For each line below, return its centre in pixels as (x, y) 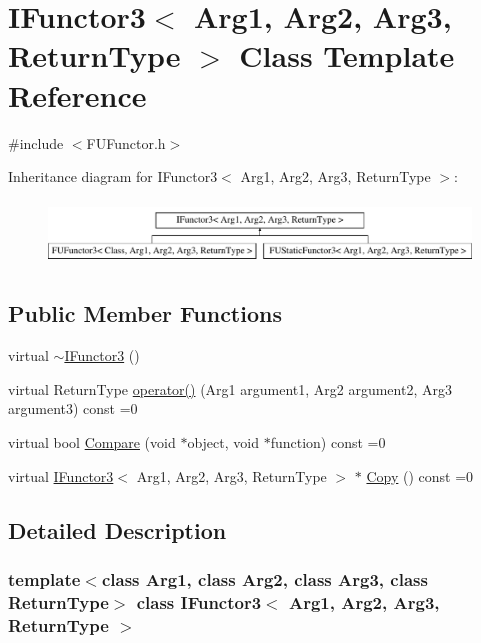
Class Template (347, 55)
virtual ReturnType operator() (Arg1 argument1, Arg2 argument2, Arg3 (230, 388)
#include (36, 142)
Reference (77, 94)
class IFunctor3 (199, 601)
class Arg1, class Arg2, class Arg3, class (264, 578)
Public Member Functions (145, 313)
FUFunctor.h (126, 142)
